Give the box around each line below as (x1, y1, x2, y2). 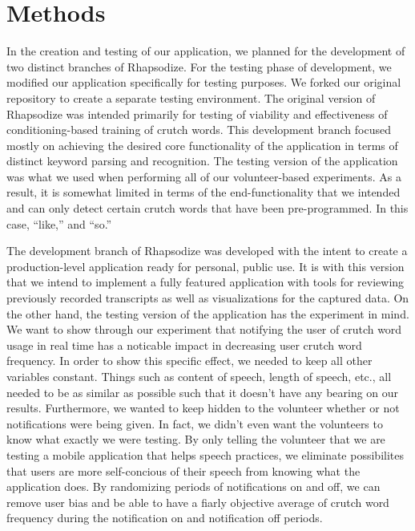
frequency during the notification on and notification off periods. (6, 509, 323, 526)
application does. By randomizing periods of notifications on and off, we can (6, 478, 381, 495)
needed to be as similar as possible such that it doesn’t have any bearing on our (6, 383, 399, 400)
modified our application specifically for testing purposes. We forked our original (6, 74, 401, 91)
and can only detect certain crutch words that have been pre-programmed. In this (6, 200, 409, 217)
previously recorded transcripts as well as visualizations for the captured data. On (6, 290, 409, 306)
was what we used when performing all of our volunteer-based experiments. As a (6, 168, 401, 184)
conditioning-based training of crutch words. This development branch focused (6, 121, 392, 138)
